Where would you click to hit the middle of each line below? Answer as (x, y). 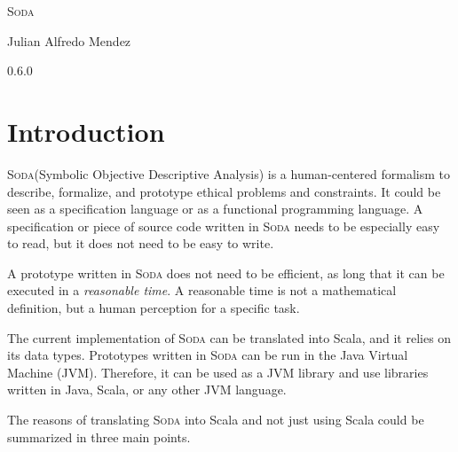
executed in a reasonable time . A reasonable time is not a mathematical (202, 290)
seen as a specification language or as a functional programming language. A (215, 209)
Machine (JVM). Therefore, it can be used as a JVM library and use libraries (218, 372)
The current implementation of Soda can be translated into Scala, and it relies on (229, 337)
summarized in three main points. (99, 436)
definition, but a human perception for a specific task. (154, 308)
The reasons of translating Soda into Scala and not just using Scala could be (216, 420)
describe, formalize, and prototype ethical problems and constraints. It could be (224, 191)
